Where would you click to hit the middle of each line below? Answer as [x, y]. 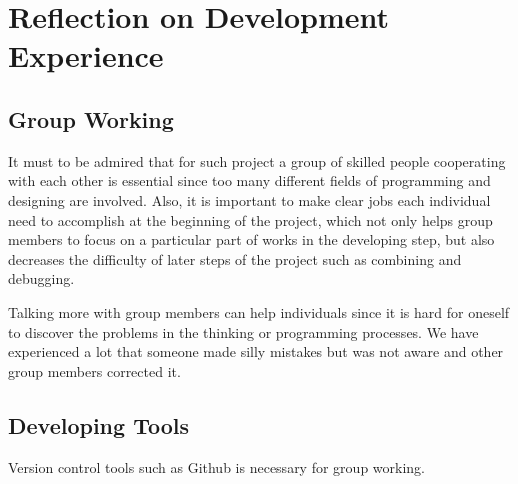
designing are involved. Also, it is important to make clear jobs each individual [249, 199]
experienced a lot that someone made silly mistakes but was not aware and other [256, 351]
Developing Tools [98, 424]
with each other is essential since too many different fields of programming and [249, 180]
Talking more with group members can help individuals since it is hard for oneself [259, 311]
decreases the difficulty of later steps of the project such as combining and [235, 258]
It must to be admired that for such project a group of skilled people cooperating [257, 160]
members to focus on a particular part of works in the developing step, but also [251, 239]
